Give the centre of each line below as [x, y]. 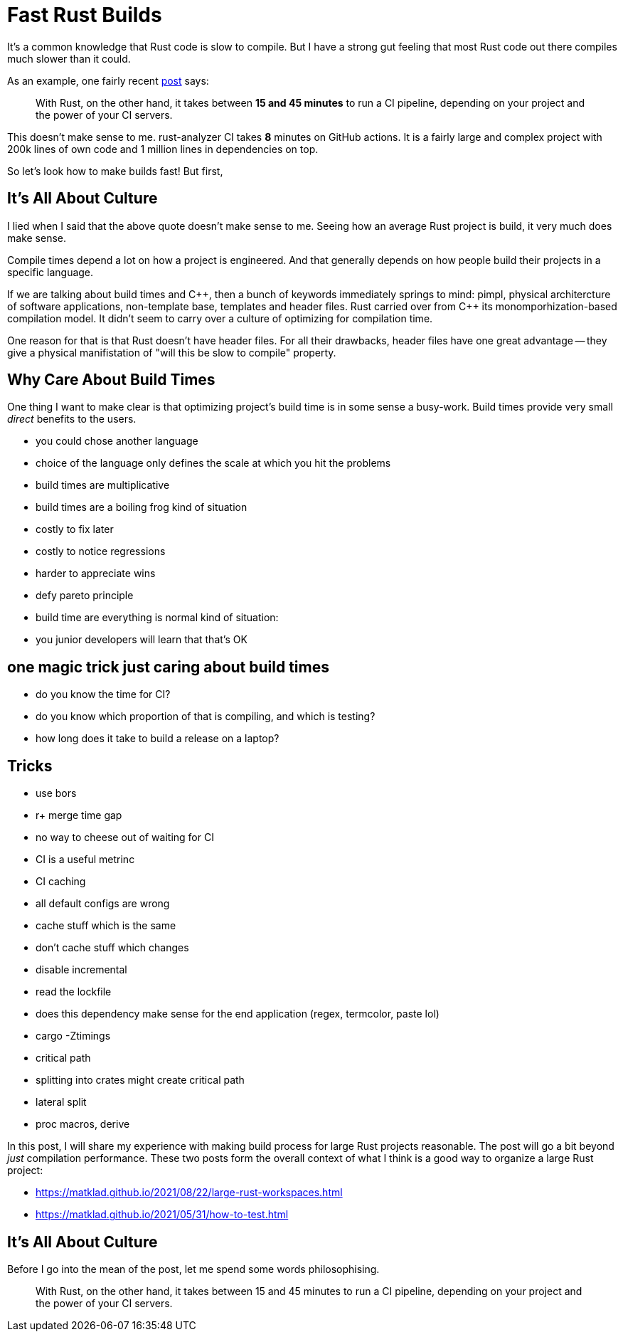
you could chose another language [117, 441]
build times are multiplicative [103, 485]
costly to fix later [75, 529]
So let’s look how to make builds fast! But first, [115, 171]
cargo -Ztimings [73, 1036]
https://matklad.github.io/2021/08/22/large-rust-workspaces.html [189, 1193]
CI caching [61, 882]
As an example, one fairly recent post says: [108, 80]
